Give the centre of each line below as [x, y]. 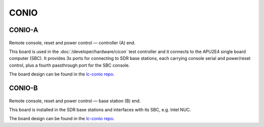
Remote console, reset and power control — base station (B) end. [75, 101]
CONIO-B [23, 88]
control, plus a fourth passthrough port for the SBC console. [69, 65]
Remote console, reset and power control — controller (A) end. [72, 43]
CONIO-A [24, 30]
